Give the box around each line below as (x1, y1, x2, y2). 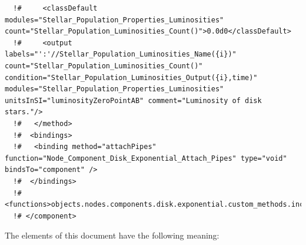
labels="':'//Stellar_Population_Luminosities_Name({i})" (5, 50, 237, 59)
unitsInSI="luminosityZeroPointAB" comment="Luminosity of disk (5, 96, 262, 105)
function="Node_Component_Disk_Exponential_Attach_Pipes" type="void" (5, 154, 287, 163)
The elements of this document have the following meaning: (5, 229, 219, 241)
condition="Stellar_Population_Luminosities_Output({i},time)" (5, 73, 258, 82)
